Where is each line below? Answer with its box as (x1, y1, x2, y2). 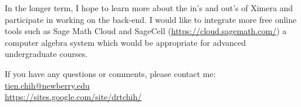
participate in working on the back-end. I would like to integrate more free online (5, 13, 297, 25)
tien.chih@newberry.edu (5, 79, 90, 91)
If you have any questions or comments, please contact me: (5, 67, 216, 79)
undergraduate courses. (5, 48, 88, 60)
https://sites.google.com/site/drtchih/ (5, 91, 142, 103)
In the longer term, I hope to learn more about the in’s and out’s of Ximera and (5, 2, 293, 14)
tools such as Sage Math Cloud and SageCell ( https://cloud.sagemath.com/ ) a (5, 25, 287, 37)
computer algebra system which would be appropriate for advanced (5, 36, 246, 48)
